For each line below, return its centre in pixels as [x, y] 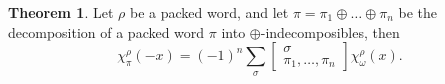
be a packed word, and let [209, 12]
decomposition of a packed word [106, 31]
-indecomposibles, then [330, 31]
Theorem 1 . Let [61, 12]
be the [418, 12]
